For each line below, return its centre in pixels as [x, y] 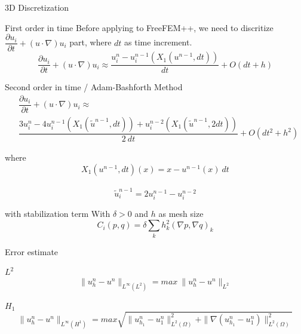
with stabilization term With [58, 214]
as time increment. [158, 42]
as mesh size [181, 214]
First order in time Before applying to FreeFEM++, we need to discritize [139, 27]
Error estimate [32, 251]
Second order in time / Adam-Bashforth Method [94, 87]
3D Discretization [37, 7]
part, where [90, 42]
